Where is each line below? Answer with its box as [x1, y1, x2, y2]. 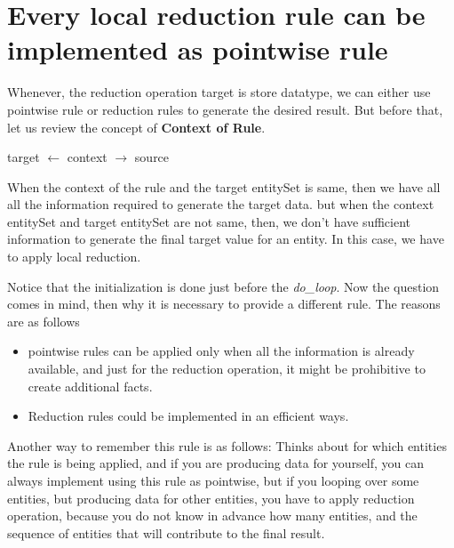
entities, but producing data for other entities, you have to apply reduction [7, 488, 415, 507]
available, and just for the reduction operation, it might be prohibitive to [28, 359, 426, 378]
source [134, 148, 170, 166]
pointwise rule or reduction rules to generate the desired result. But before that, [7, 100, 443, 118]
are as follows [7, 311, 80, 330]
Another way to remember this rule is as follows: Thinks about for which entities [7, 436, 447, 455]
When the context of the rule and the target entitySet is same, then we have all [7, 177, 441, 196]
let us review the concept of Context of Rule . [7, 117, 266, 136]
